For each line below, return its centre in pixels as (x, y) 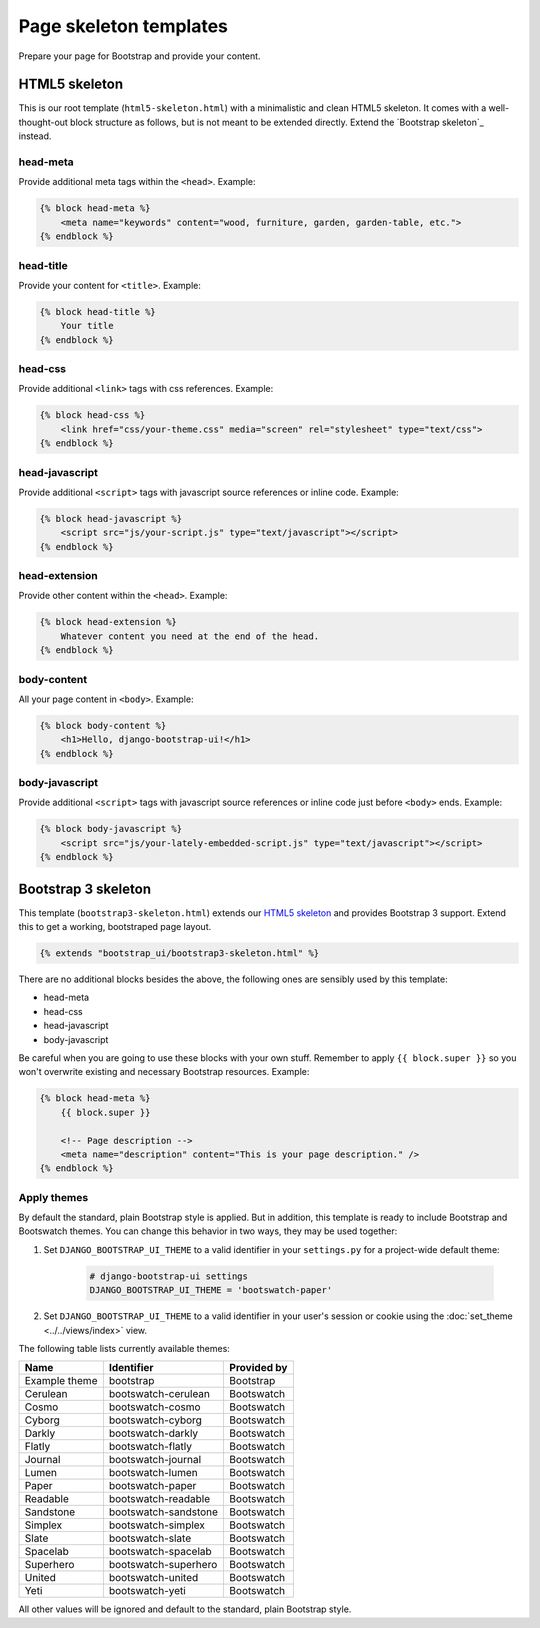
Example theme (61, 1381)
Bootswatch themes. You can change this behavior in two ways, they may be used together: (208, 1231)
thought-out (43, 122)
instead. (35, 136)
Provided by (258, 1368)
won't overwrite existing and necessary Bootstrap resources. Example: (164, 1072)
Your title (87, 326)
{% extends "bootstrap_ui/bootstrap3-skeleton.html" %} (179, 953)
